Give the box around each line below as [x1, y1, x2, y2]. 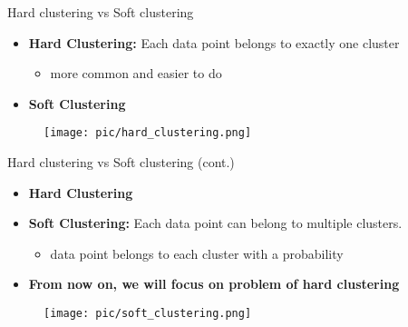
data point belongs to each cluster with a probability [50, 243, 344, 263]
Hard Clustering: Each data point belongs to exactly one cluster [28, 33, 400, 52]
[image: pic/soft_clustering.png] [44, 307, 252, 320]
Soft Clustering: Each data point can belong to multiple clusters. [28, 213, 403, 233]
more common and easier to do [50, 64, 222, 83]
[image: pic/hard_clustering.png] [44, 126, 252, 140]
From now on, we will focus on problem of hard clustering [28, 274, 400, 293]
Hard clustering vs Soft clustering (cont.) [7, 153, 235, 172]
